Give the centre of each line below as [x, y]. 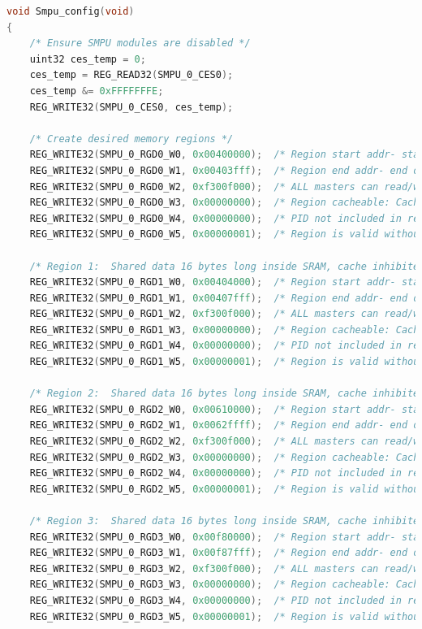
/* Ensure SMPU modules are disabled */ [140, 43]
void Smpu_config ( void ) [71, 11]
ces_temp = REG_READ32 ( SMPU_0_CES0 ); [131, 75]
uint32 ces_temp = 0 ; [88, 59]
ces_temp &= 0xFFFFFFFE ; [97, 91]
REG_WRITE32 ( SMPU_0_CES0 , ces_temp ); [131, 107]
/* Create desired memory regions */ [131, 139]
